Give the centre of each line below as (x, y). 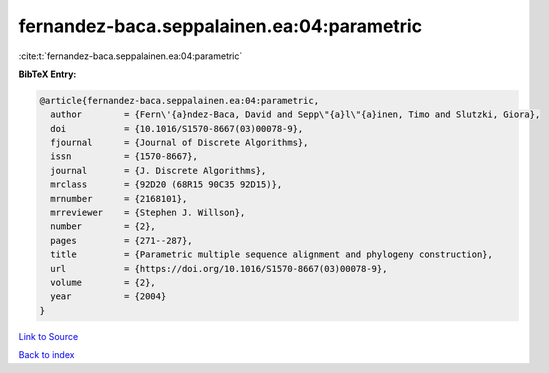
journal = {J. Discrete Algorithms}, (158, 170)
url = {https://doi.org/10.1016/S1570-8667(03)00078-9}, (219, 268)
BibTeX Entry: (47, 74)
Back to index (46, 355)
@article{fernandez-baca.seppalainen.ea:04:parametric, (179, 100)
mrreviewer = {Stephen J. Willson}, (148, 213)
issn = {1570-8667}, (124, 156)
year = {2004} (108, 296)
